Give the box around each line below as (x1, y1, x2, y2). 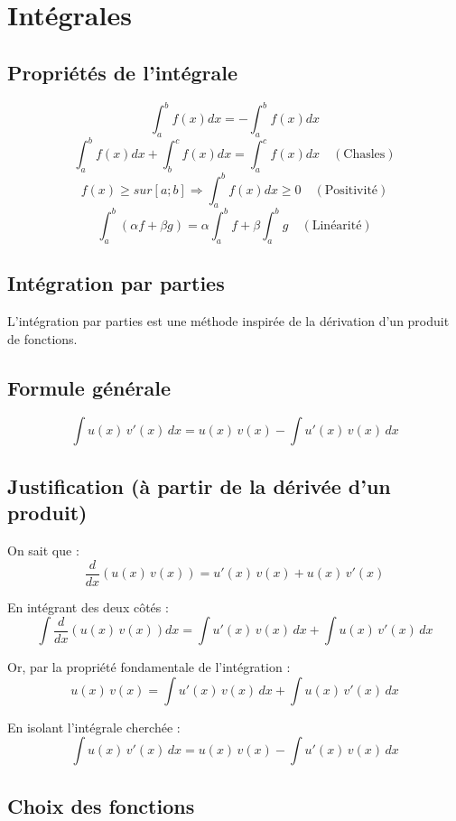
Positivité (324, 183, 378, 197)
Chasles (343, 148, 386, 162)
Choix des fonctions (7, 791, 195, 819)
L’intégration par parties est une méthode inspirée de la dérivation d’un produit (7, 311, 450, 330)
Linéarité (312, 219, 362, 232)
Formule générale (7, 373, 171, 401)
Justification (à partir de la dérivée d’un (7, 471, 391, 499)
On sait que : (7, 540, 79, 559)
